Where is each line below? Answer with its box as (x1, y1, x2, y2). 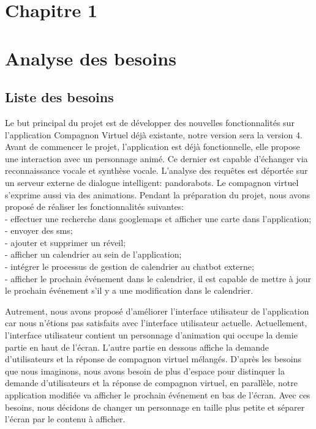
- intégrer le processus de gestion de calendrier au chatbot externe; (5, 260, 254, 273)
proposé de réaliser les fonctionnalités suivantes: (5, 200, 184, 213)
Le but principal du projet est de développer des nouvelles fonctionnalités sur (5, 116, 295, 129)
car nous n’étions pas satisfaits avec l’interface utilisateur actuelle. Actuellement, (5, 316, 307, 329)
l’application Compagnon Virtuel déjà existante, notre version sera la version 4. (5, 128, 303, 141)
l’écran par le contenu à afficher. (5, 412, 126, 425)
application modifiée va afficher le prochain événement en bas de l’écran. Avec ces (5, 389, 310, 401)
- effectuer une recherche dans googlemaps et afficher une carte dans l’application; (5, 212, 312, 225)
